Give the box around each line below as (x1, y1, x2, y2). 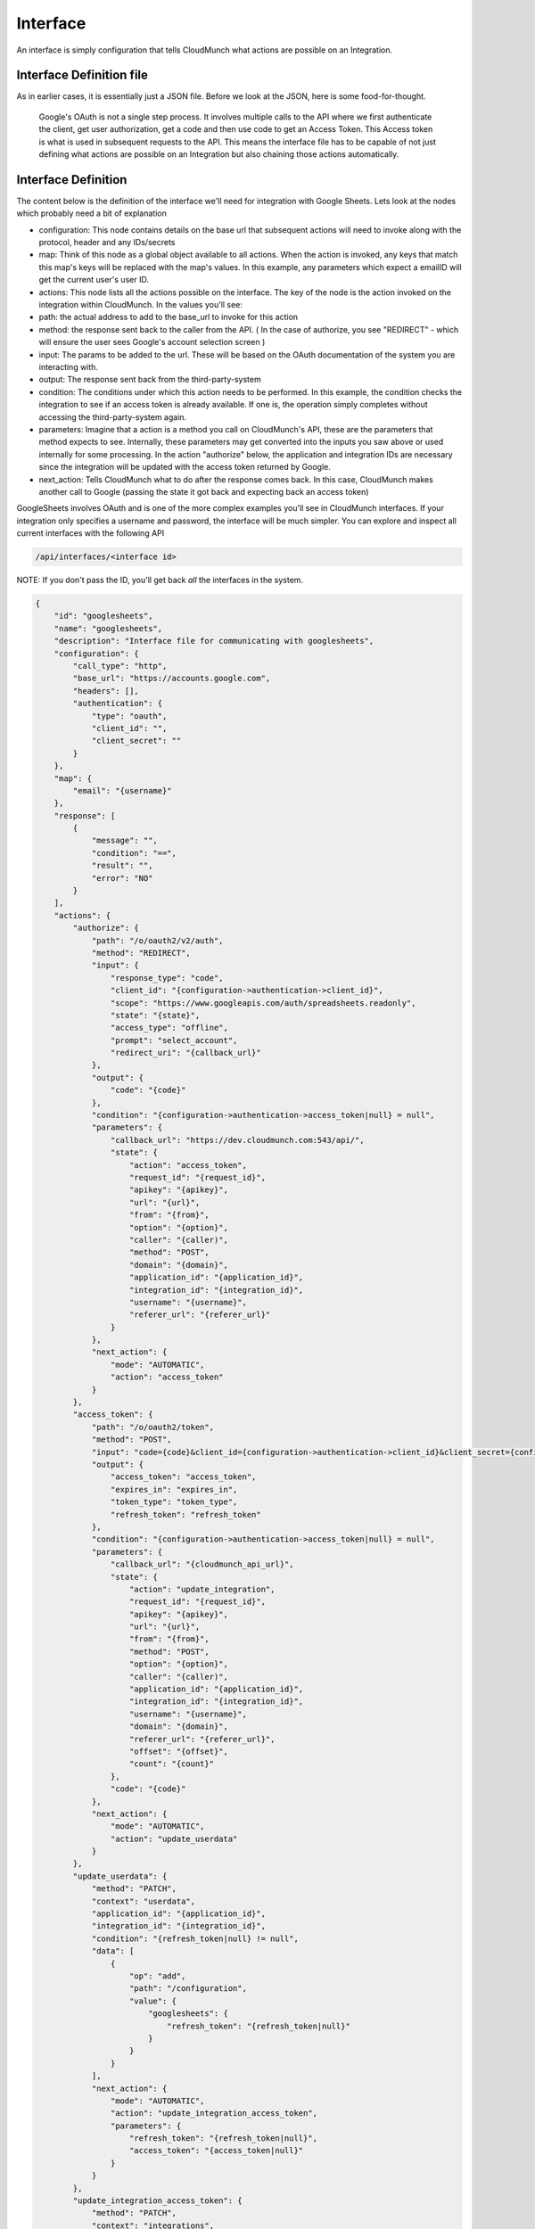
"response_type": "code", (110, 973, 224, 983)
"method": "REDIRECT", (91, 948, 191, 958)
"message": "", (91, 835, 158, 846)
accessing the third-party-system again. (38, 411, 187, 423)
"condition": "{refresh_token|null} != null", (91, 1933, 299, 1944)
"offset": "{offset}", (129, 1746, 229, 1756)
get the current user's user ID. (38, 275, 149, 285)
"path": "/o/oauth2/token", (91, 1422, 214, 1432)
